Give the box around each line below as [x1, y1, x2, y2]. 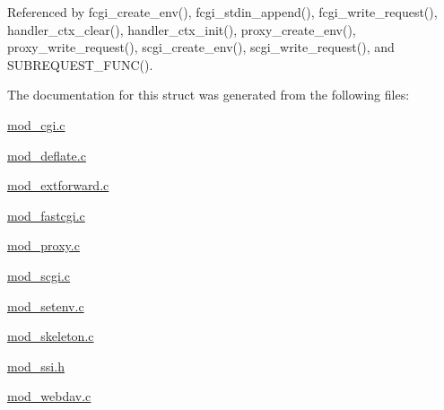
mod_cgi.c [7, 115, 65, 134]
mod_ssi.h [7, 356, 65, 375]
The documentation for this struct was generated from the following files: [7, 85, 410, 104]
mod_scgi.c [7, 266, 71, 284]
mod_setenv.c [7, 296, 84, 315]
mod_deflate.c [7, 145, 86, 164]
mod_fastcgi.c [7, 205, 85, 224]
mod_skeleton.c [7, 327, 94, 345]
